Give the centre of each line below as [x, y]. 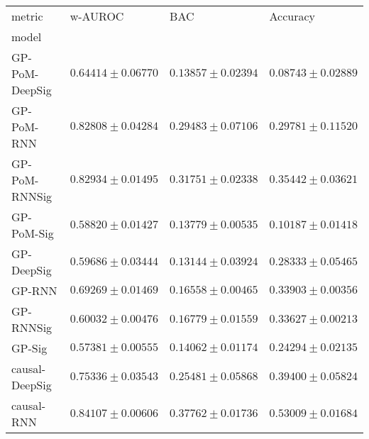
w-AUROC [97, 16]
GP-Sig [29, 348]
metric [27, 16]
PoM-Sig [33, 233]
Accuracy [292, 16]
